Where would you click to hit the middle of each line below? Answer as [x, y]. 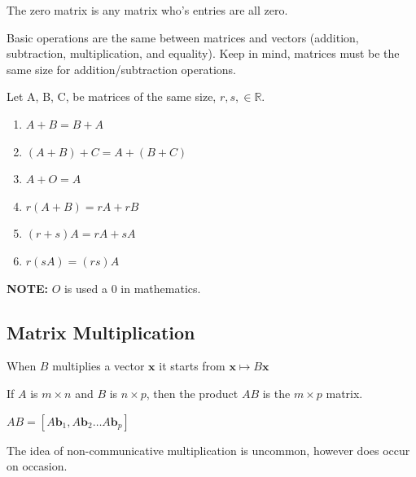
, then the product [192, 393]
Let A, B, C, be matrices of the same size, [112, 96]
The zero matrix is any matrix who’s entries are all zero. [147, 10]
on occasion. [37, 466]
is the [276, 393]
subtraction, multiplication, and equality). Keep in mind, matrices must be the [203, 53]
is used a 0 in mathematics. [132, 288]
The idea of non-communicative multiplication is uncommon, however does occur [208, 450]
